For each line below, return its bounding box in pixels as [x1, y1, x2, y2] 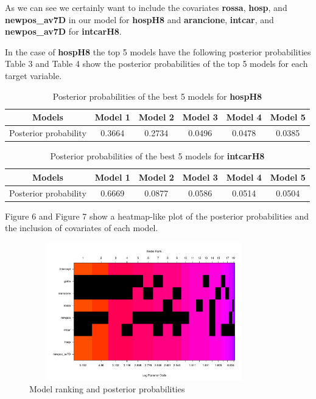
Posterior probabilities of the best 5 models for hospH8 [52, 89, 262, 102]
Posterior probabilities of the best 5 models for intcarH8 [50, 150, 265, 162]
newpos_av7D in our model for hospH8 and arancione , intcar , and [5, 13, 274, 26]
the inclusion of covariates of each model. [5, 221, 158, 234]
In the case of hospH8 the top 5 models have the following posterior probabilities [5, 45, 311, 58]
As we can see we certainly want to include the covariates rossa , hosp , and [5, 1, 287, 13]
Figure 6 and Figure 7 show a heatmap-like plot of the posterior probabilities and [5, 209, 309, 222]
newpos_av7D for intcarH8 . [5, 25, 122, 38]
